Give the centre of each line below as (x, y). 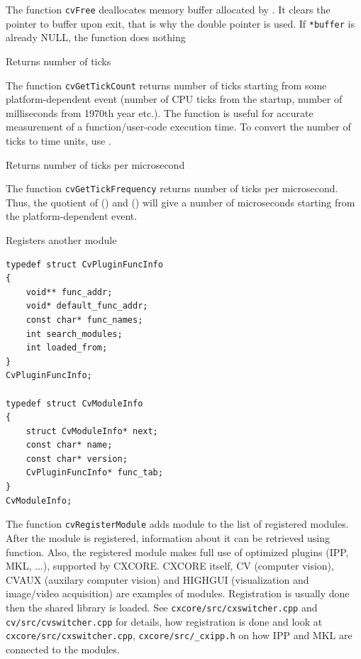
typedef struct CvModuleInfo (74, 403)
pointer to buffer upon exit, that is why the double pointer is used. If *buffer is (180, 23)
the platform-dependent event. (72, 216)
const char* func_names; (84, 320)
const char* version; (77, 459)
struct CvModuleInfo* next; (92, 431)
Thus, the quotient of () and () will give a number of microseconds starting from (180, 202)
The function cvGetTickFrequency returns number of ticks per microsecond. (172, 188)
